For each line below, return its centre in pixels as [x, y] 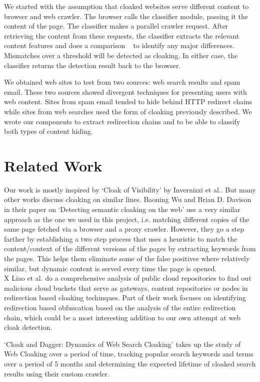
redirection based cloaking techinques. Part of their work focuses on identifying [125, 298]
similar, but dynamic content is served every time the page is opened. [110, 268]
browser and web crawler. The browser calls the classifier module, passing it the [126, 16]
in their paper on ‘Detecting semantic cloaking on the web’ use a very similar [122, 209]
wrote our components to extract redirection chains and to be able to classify [122, 121]
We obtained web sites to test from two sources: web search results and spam [122, 82]
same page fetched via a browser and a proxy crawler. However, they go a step [124, 229]
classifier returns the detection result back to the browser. [92, 65]
